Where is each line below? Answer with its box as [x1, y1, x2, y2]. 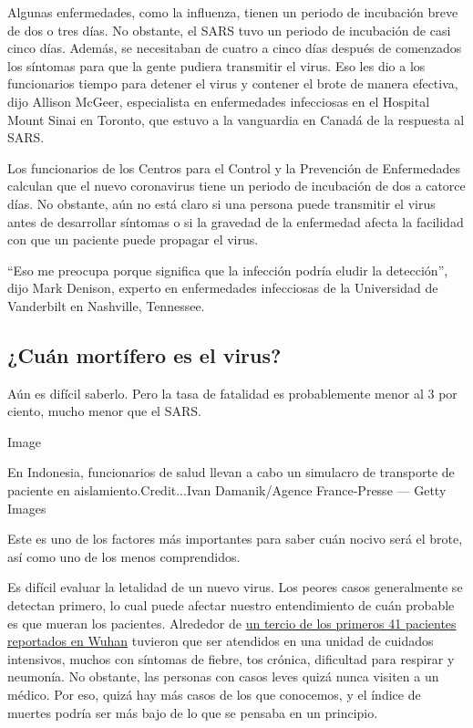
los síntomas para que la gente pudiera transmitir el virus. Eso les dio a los [7, 56, 426, 75]
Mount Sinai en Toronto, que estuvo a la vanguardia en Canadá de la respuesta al [7, 109, 465, 129]
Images [7, 498, 46, 517]
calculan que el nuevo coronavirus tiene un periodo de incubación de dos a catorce [7, 176, 466, 195]
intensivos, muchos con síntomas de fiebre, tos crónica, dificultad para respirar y [7, 649, 455, 668]
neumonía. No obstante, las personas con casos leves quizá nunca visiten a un [7, 667, 439, 686]
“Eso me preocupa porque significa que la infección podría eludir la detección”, [7, 260, 448, 279]
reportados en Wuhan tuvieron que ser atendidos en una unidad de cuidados [7, 631, 434, 650]
